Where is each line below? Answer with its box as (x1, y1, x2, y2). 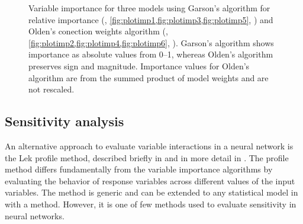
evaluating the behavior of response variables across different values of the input (5, 174, 295, 187)
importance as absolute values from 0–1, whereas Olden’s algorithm (28, 48, 273, 60)
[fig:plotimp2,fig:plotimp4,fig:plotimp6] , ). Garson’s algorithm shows (28, 36, 274, 49)
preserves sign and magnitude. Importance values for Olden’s (28, 59, 250, 72)
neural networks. (5, 209, 65, 222)
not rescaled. (28, 83, 75, 95)
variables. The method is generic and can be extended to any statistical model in (5, 186, 298, 199)
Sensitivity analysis (5, 112, 124, 130)
